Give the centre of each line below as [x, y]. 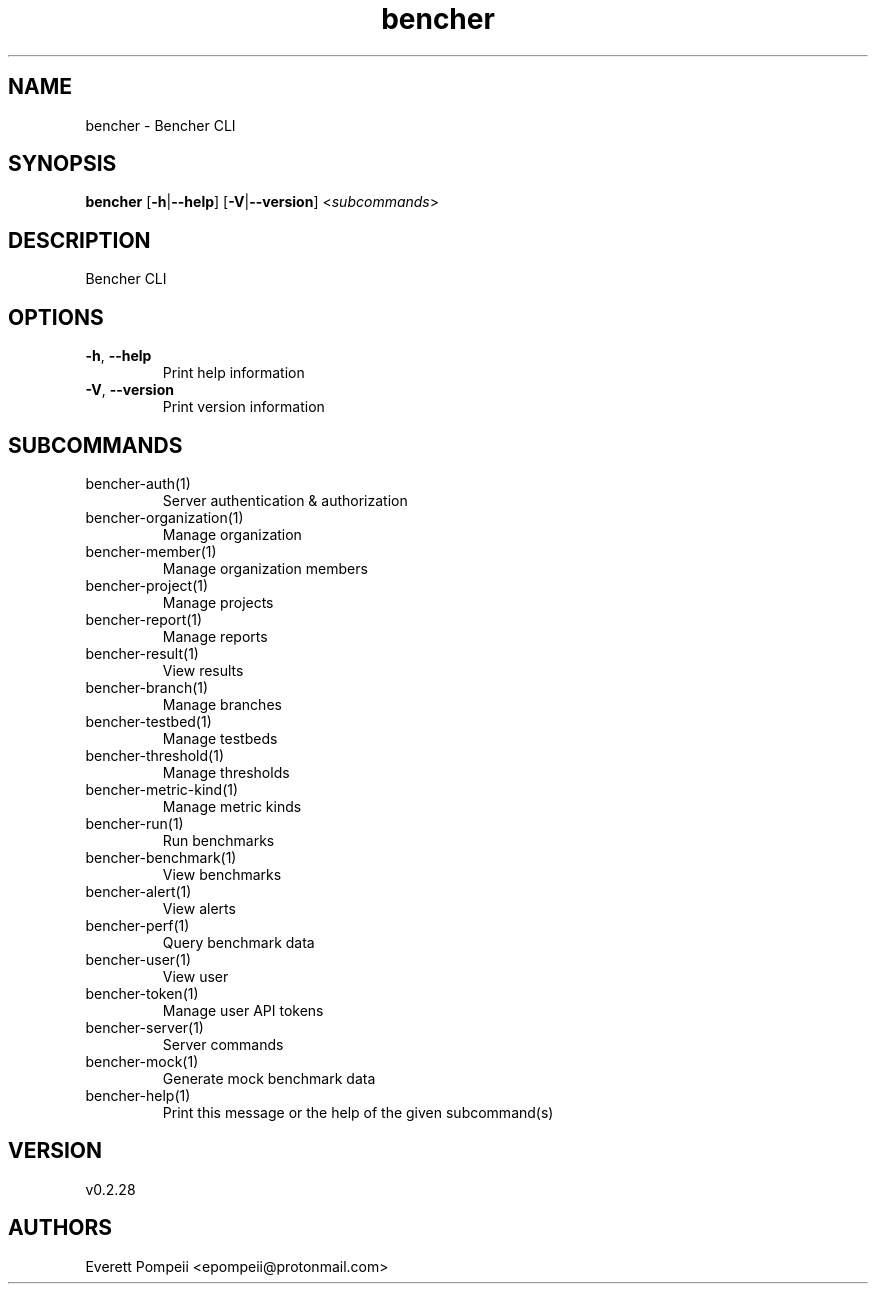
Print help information [233, 373]
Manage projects [218, 602]
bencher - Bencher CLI [160, 125]
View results [203, 670]
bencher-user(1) [138, 959]
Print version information [243, 407]
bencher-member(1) [151, 551]
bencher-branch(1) [147, 687]
